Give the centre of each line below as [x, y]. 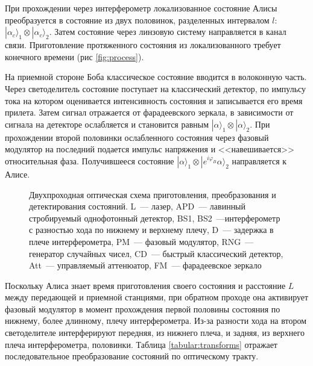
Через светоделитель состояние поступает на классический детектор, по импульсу [156, 88]
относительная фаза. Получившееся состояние [90, 160]
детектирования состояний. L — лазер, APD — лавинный [138, 206]
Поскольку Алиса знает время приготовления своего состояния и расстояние [145, 285]
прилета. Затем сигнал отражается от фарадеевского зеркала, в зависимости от [149, 112]
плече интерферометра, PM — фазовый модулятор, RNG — [141, 241]
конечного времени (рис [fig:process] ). [74, 56]
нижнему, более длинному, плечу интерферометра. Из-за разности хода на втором [156, 321]
